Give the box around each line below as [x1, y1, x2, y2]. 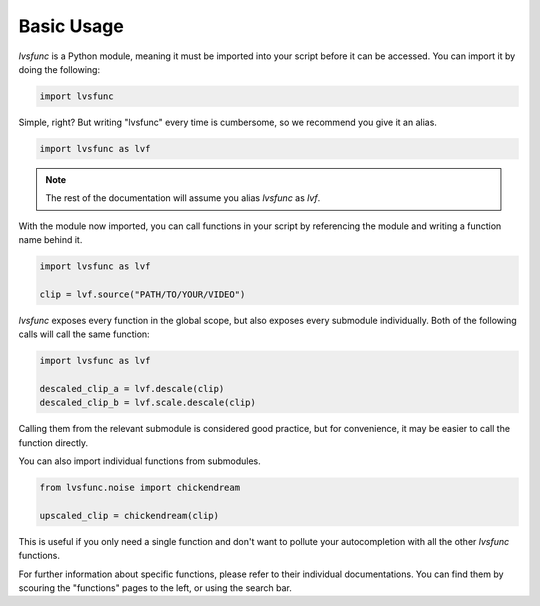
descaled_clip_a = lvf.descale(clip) [39, 383, 225, 394]
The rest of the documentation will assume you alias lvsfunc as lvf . [45, 192, 321, 204]
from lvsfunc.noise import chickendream [39, 482, 240, 494]
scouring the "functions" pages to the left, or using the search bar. [18, 582, 292, 594]
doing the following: [18, 63, 100, 75]
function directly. [18, 436, 89, 449]
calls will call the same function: [18, 328, 150, 340]
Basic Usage [18, 15, 124, 37]
